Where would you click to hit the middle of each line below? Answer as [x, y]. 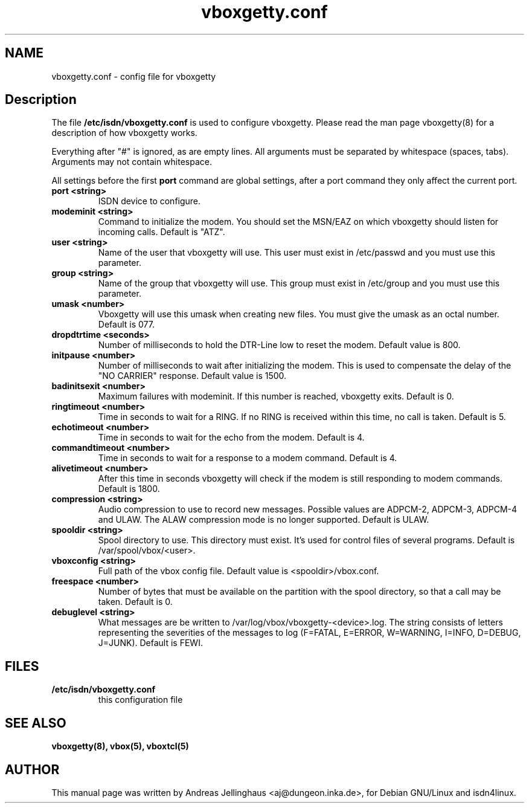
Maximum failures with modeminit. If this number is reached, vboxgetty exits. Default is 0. [276, 396]
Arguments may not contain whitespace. [132, 162]
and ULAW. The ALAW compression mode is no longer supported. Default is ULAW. [264, 520]
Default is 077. [126, 325]
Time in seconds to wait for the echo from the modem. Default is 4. [231, 438]
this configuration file [140, 700]
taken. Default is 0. [135, 602]
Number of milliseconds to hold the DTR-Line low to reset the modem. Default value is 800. [279, 345]
